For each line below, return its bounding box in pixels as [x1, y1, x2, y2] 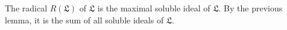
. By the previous [218, 2, 283, 14]
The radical [5, 2, 48, 14]
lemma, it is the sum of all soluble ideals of [5, 13, 164, 26]
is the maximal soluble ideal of [97, 2, 210, 14]
